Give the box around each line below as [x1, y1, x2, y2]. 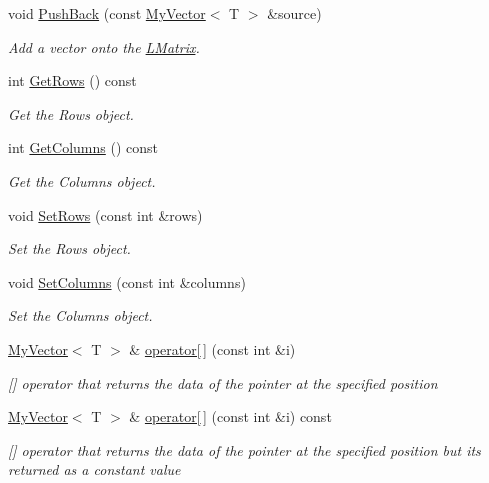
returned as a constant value [8, 459, 181, 480]
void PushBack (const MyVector [8, 3, 206, 23]
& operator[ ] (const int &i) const [129, 406, 332, 427]
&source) [267, 3, 322, 23]
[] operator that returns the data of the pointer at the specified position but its [8, 439, 481, 460]
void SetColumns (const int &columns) [8, 271, 246, 292]
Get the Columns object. [8, 170, 156, 191]
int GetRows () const [8, 70, 137, 91]
